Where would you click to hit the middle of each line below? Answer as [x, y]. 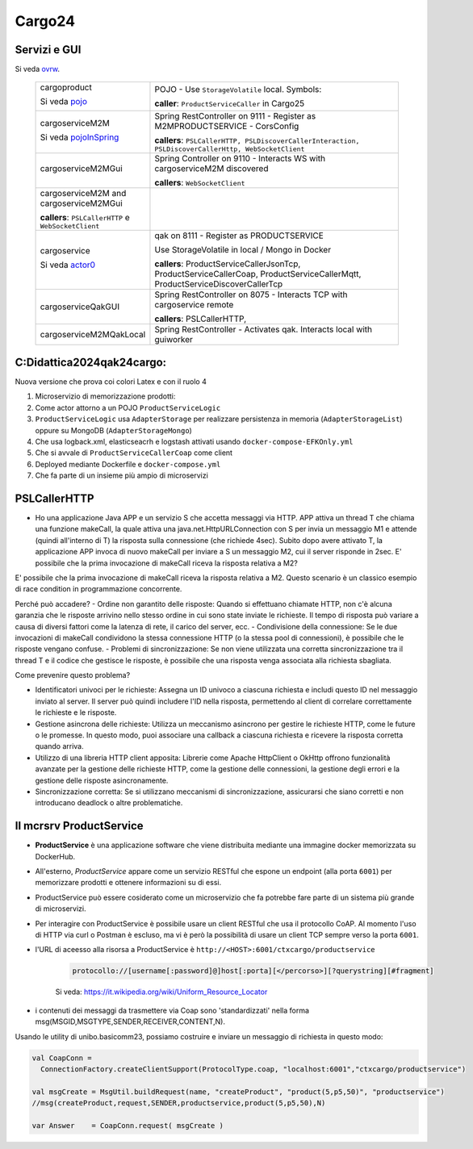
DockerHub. [55, 856]
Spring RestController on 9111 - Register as [235, 116]
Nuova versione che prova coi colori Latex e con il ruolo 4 [111, 381]
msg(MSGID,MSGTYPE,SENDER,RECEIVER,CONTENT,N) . [130, 1022]
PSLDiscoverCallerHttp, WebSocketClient [230, 149]
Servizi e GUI [48, 50]
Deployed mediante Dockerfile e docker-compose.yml [128, 464]
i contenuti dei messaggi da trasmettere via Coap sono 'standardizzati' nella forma [172, 1010]
